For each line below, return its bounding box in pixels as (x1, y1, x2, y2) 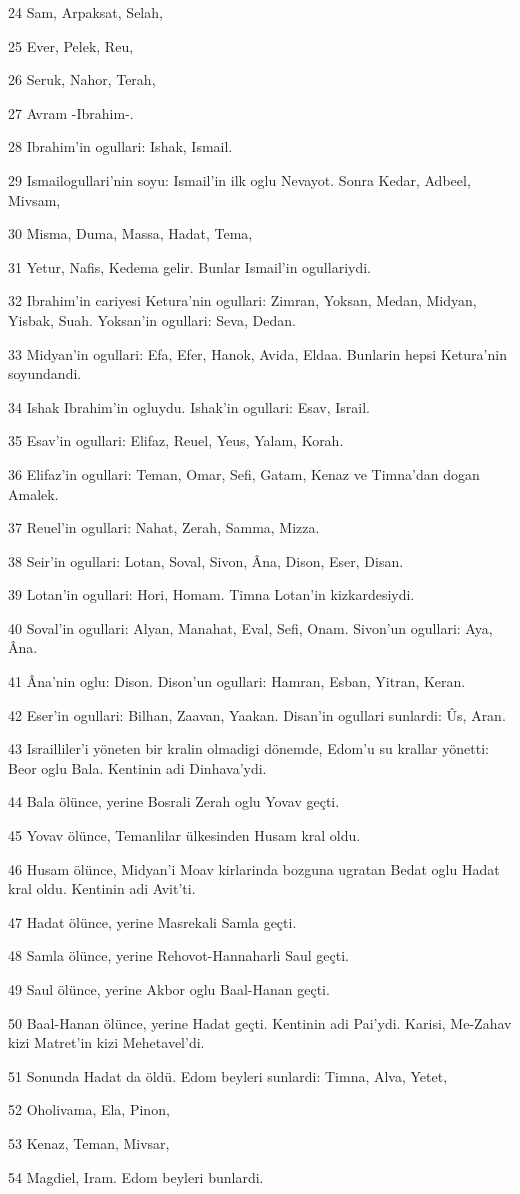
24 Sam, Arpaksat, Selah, (8, 2, 163, 22)
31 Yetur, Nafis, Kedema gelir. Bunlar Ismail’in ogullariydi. (8, 256, 371, 277)
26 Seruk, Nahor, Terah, (8, 69, 156, 90)
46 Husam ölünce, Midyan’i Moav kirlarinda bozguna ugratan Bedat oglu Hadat (8, 858, 500, 879)
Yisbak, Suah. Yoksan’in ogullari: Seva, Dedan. (8, 309, 296, 330)
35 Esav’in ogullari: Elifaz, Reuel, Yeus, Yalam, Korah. (8, 430, 344, 451)
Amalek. (8, 483, 59, 504)
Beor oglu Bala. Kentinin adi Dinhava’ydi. (8, 757, 267, 778)
